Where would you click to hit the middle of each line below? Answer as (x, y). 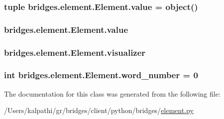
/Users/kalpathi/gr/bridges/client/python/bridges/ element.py (99, 110)
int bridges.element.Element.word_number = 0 (101, 75)
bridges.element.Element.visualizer (75, 52)
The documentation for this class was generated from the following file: (112, 93)
